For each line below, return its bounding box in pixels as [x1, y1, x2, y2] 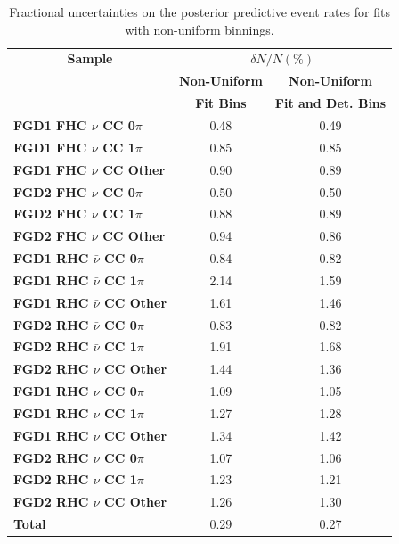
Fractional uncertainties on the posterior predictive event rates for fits [9, 3, 390, 21]
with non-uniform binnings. [125, 20, 274, 38]
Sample [67, 49, 113, 68]
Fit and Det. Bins [274, 94, 387, 112]
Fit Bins [195, 94, 247, 112]
